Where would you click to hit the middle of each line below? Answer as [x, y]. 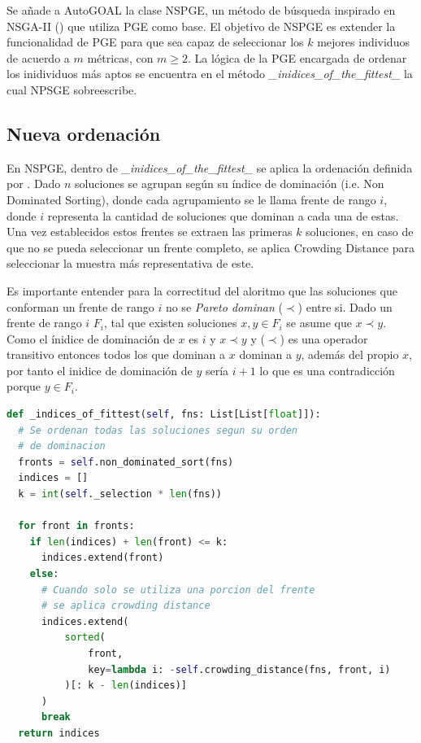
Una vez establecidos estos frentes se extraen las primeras [150, 232]
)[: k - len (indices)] [126, 686]
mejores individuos [363, 42]
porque [24, 386]
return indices [59, 733]
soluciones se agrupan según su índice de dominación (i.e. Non [230, 184]
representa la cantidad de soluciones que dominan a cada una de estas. [223, 215]
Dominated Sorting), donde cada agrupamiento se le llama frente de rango [191, 199]
